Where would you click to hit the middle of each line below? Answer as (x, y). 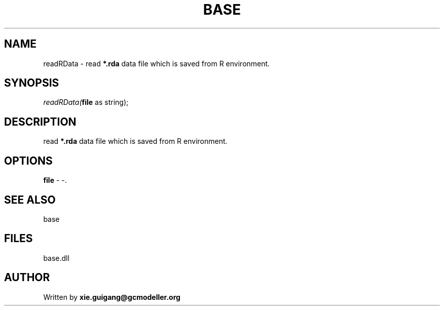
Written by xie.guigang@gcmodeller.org (112, 297)
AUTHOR (27, 278)
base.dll (56, 258)
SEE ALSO (30, 200)
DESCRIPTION (40, 122)
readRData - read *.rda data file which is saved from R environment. (157, 63)
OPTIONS (28, 161)
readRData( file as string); (86, 102)
